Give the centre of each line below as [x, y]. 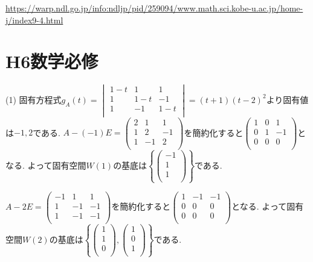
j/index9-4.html [34, 20]
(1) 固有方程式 [34, 99]
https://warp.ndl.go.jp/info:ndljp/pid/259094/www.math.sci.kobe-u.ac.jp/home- [154, 8]
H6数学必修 [52, 61]
